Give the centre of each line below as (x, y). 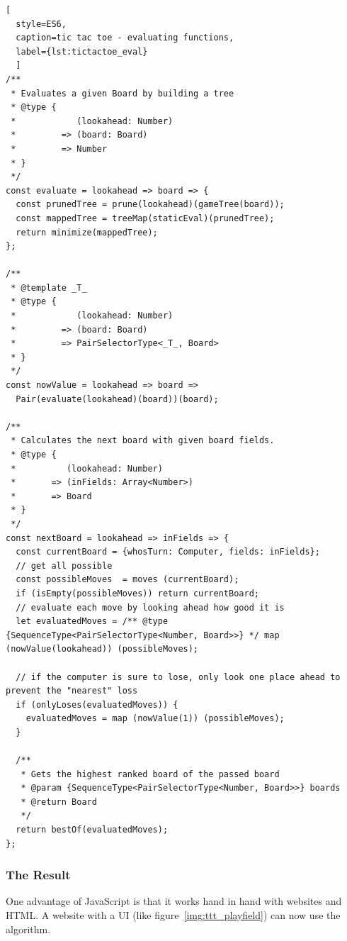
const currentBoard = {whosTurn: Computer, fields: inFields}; (168, 552)
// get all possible (64, 566)
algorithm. (28, 929)
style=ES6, (41, 24)
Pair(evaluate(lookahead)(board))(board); (117, 399)
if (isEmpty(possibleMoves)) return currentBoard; (137, 593)
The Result (38, 875)
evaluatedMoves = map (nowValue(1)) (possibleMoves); (155, 719)
